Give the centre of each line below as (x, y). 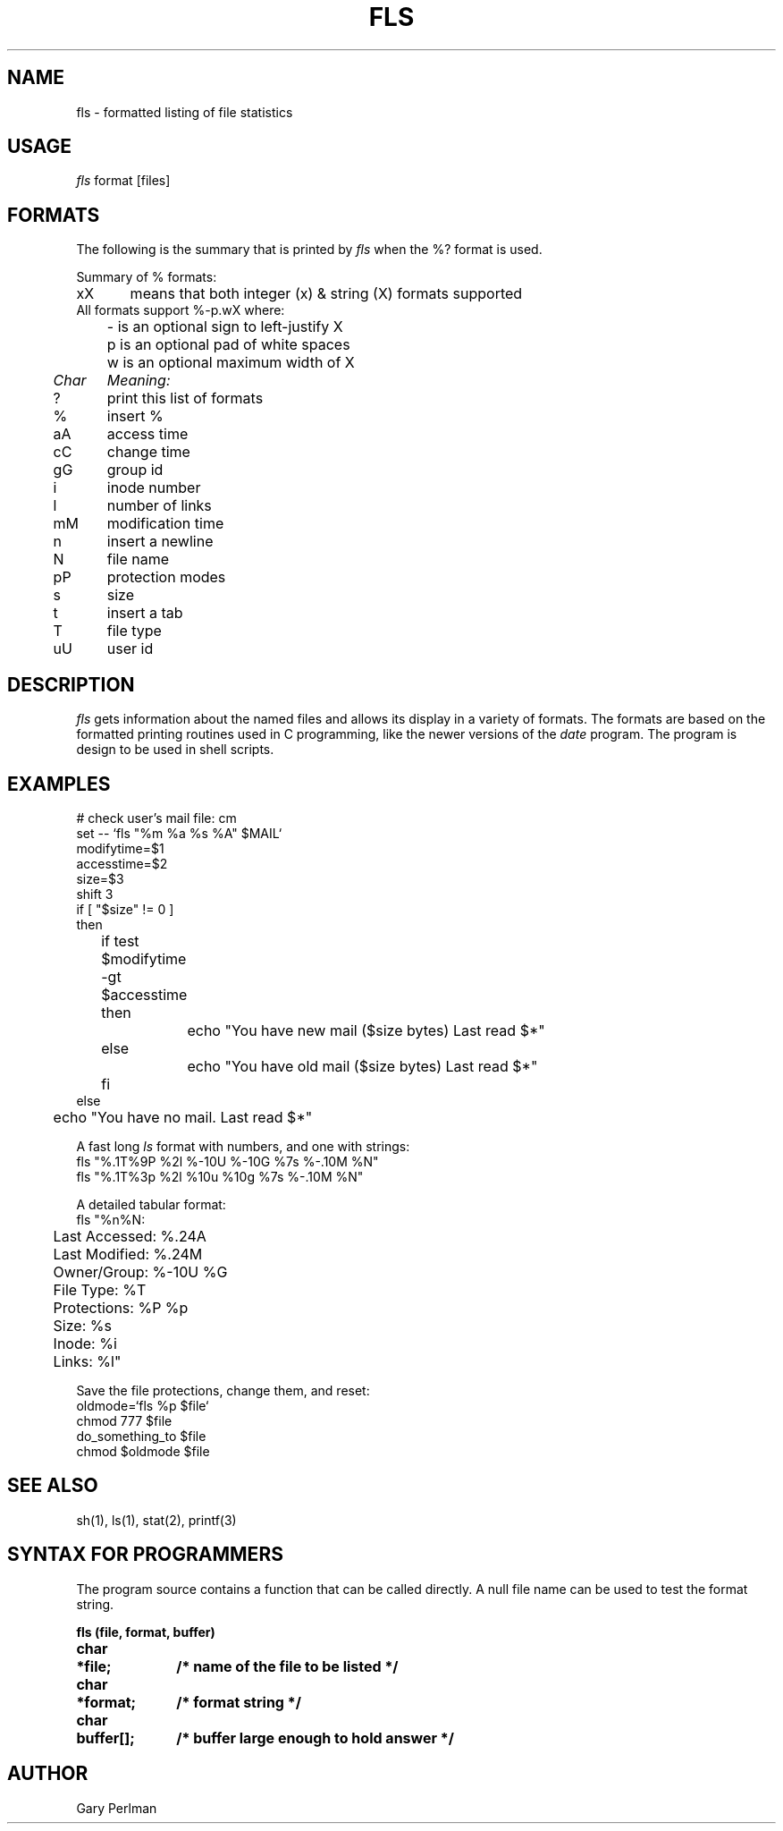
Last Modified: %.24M (128, 1254)
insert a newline (160, 542)
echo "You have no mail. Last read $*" (183, 1117)
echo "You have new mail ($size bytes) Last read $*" (366, 1030)
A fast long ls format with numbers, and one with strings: (243, 1146)
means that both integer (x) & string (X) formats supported (326, 294)
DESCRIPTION (71, 684)
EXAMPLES (59, 784)
